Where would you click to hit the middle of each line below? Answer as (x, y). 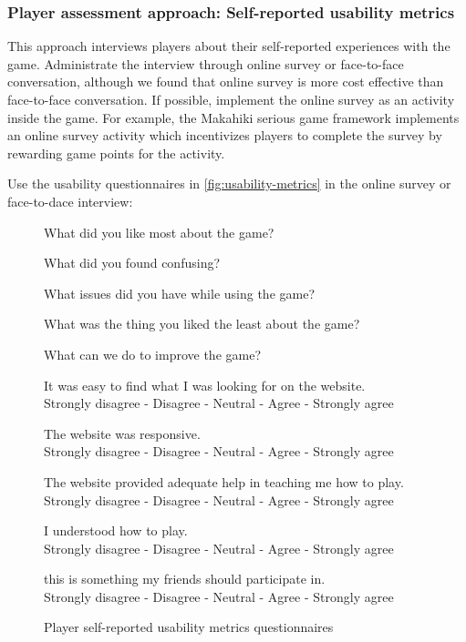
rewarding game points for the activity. (116, 153)
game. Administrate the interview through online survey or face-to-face (206, 63)
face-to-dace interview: (70, 201)
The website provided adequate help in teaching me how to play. (224, 481)
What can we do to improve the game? (152, 354)
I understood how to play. (116, 530)
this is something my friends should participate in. (185, 579)
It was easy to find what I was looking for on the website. (205, 385)
